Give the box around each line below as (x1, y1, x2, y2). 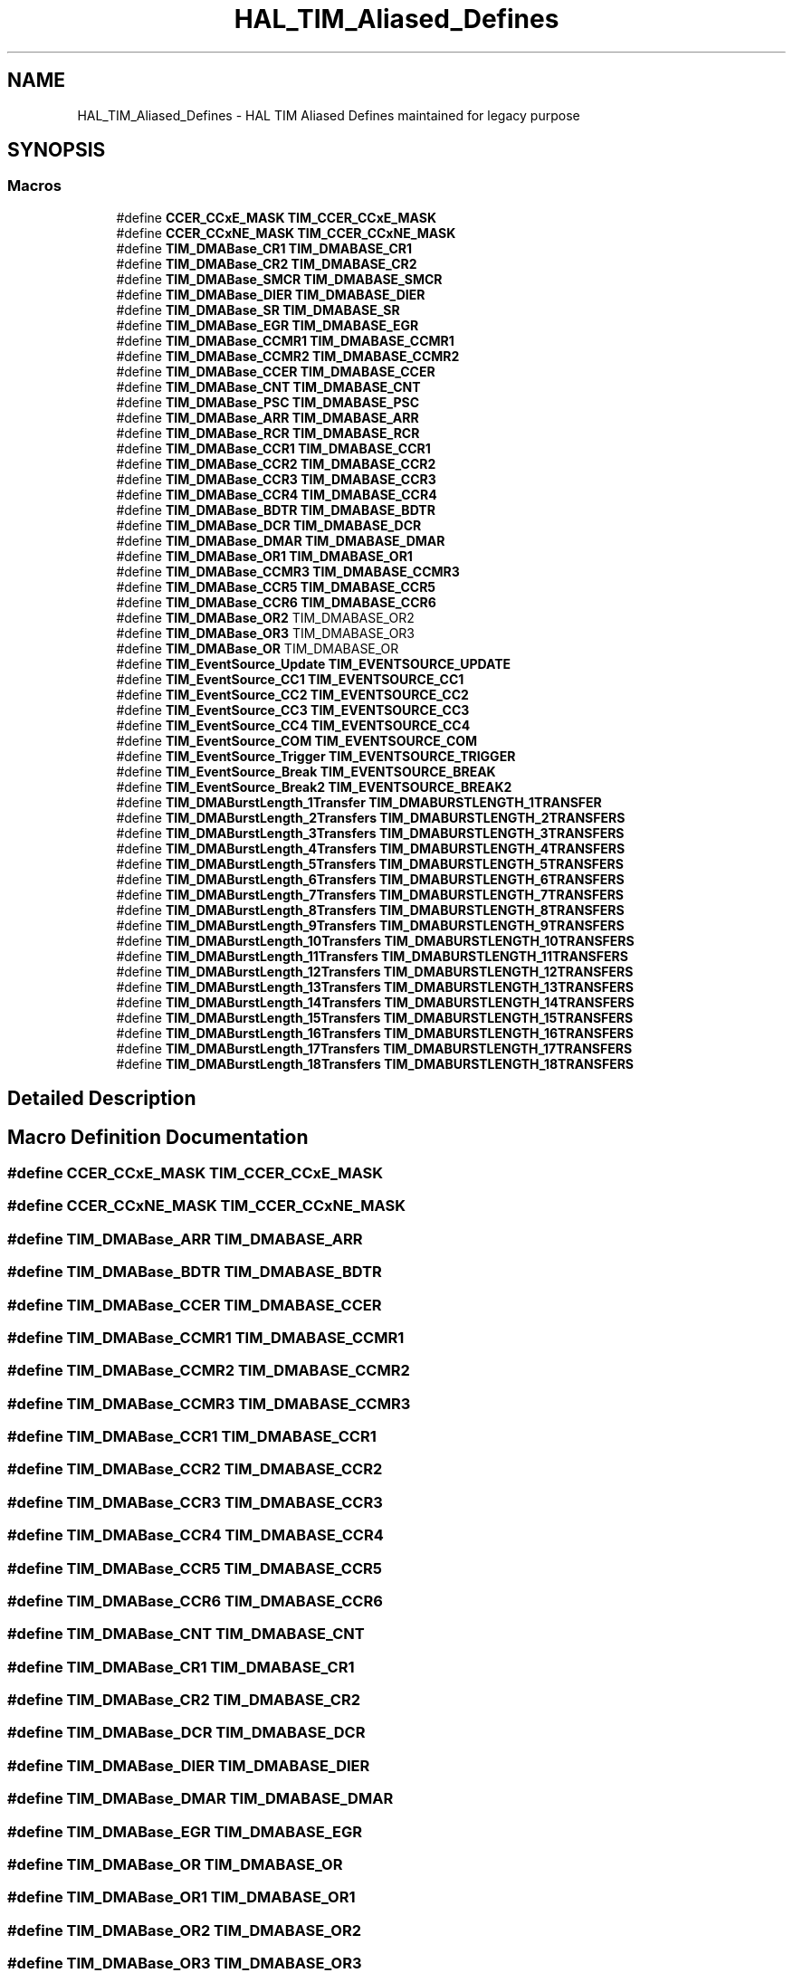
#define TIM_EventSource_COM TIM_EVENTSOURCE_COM (116, 732, 478, 748)
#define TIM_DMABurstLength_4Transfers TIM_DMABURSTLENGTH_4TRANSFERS (116, 840, 626, 856)
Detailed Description (7, 1087, 196, 1110)
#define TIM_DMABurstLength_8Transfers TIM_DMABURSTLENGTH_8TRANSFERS (116, 901, 625, 918)
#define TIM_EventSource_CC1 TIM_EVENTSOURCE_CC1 (116, 671, 464, 687)
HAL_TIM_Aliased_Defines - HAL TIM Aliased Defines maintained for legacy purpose (77, 107, 580, 123)
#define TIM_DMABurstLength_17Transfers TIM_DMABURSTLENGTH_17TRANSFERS (116, 1040, 633, 1056)
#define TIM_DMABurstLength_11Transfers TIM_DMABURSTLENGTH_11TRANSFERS (116, 948, 628, 964)
